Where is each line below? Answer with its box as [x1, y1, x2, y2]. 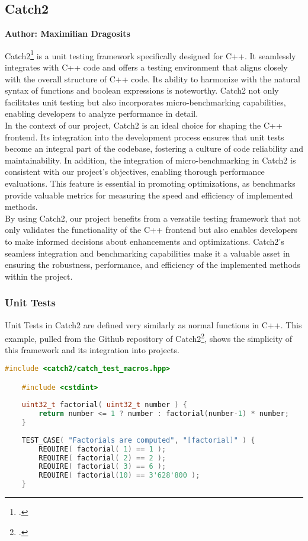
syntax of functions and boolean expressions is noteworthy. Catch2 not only [5, 84, 279, 97]
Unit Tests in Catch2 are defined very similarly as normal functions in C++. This [5, 318, 302, 331]
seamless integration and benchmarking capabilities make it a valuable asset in [5, 247, 290, 259]
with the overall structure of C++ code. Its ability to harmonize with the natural [5, 72, 300, 85]
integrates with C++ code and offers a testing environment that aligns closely [5, 61, 288, 73]
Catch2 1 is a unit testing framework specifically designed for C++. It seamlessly [5, 47, 296, 62]
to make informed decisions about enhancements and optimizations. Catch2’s [5, 235, 284, 247]
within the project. [5, 270, 73, 282]
